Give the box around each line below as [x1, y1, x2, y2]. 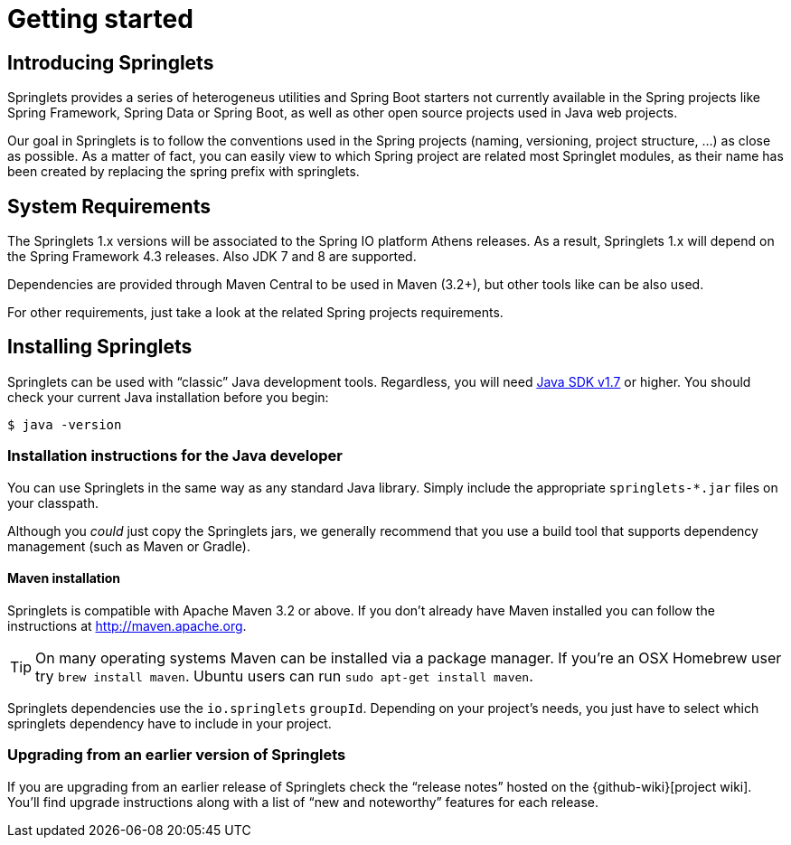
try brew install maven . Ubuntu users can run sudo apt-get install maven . [35, 666, 533, 685]
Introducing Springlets [7, 51, 214, 74]
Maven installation [7, 570, 121, 587]
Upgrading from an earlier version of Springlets [7, 746, 346, 765]
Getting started [7, 4, 193, 34]
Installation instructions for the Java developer [7, 446, 343, 465]
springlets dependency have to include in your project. [7, 715, 332, 731]
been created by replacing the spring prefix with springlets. [7, 164, 360, 180]
